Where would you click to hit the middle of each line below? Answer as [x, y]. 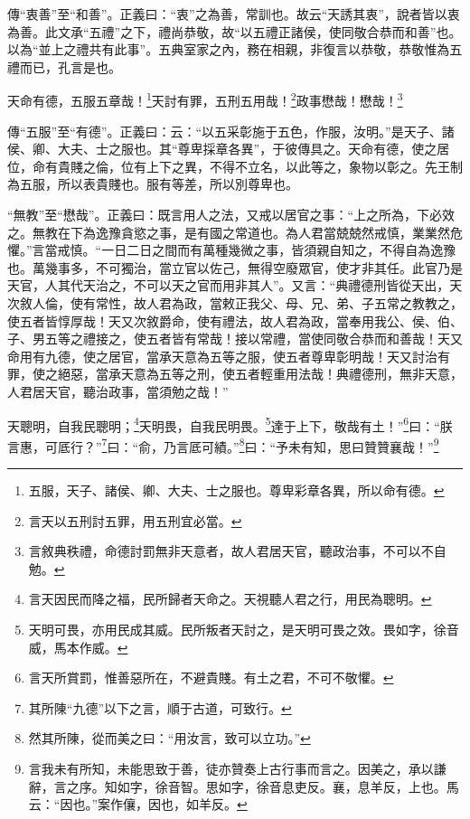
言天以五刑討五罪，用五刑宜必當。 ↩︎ [135, 520]
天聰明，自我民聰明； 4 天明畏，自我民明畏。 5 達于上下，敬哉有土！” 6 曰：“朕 [230, 424]
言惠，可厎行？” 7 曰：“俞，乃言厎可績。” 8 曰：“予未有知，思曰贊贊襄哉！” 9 [223, 445]
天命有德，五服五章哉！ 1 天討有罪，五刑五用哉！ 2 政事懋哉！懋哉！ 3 [205, 99]
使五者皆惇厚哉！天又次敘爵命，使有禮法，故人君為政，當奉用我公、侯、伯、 [235, 320]
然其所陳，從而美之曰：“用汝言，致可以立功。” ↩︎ [169, 738]
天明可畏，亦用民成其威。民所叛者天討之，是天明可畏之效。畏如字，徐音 [244, 629]
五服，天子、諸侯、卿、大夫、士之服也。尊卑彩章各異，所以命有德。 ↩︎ [236, 490]
